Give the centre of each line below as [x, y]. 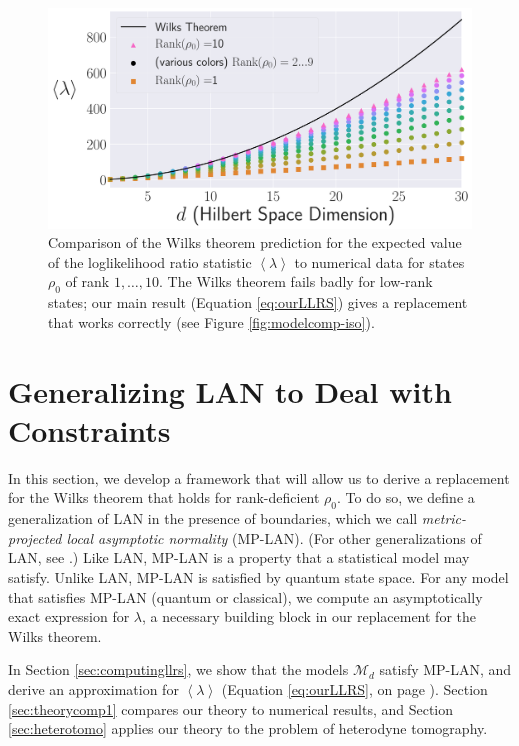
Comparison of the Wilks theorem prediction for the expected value [255, 242]
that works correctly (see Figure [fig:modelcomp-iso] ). [211, 321]
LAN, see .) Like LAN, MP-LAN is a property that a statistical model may [239, 557]
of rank [87, 281]
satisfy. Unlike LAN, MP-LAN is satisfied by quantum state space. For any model [258, 576]
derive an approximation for [93, 688]
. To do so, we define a [406, 497]
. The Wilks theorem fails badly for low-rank [296, 281]
